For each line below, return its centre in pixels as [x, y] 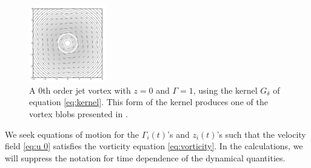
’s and [179, 134]
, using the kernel [225, 90]
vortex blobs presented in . [79, 113]
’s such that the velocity [261, 134]
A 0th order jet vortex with [80, 90]
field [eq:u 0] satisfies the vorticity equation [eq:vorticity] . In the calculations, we [154, 146]
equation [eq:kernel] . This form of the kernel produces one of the [149, 102]
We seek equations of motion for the [72, 134]
